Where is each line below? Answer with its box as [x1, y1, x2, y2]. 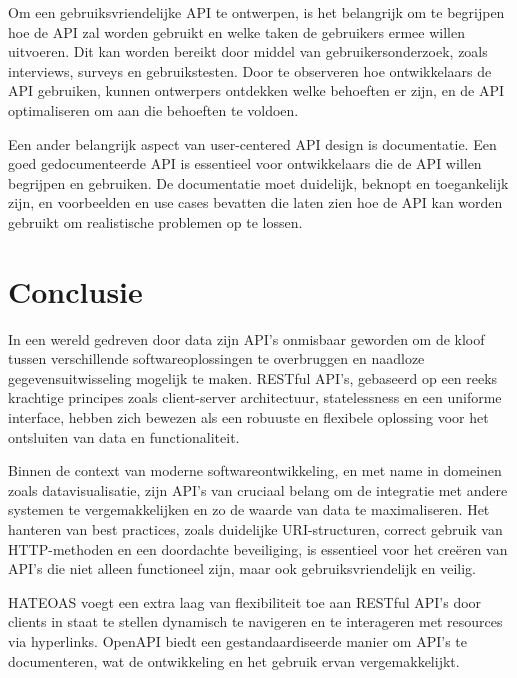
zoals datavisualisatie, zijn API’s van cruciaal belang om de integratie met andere [8, 479, 508, 500]
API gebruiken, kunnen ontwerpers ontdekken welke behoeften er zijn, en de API [8, 80, 505, 101]
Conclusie [8, 270, 143, 311]
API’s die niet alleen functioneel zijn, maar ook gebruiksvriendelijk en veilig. [8, 558, 476, 579]
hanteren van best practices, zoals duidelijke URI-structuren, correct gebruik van [8, 519, 503, 539]
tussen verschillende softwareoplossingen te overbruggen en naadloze [8, 348, 425, 369]
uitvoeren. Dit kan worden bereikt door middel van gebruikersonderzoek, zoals [8, 41, 488, 62]
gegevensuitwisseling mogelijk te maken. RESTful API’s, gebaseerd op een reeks [8, 367, 498, 388]
